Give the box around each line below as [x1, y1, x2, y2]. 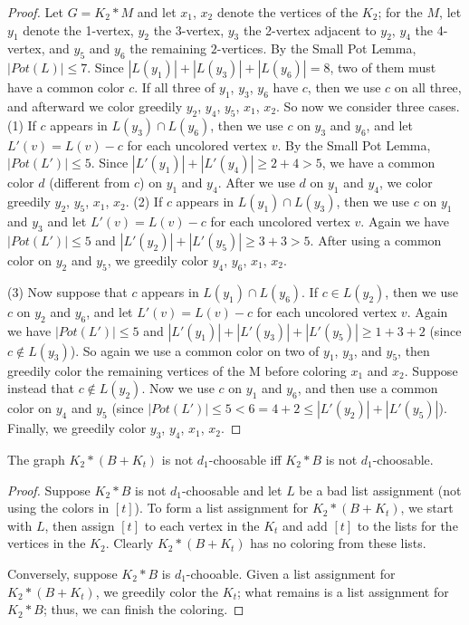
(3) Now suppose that [7, 282, 128, 301]
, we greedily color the [95, 582, 219, 601]
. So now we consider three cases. [276, 96, 460, 115]
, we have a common [321, 153, 435, 172]
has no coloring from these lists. [250, 534, 426, 553]
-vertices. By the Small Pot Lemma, [216, 39, 416, 58]
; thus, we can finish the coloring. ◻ [43, 600, 244, 619]
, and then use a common [297, 379, 438, 398]
